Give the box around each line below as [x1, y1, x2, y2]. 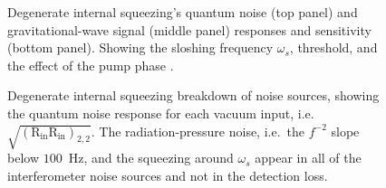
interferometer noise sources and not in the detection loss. [7, 165, 328, 184]
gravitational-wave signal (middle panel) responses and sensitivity [7, 20, 372, 39]
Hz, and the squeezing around [68, 148, 234, 167]
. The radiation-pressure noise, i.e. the [91, 121, 305, 140]
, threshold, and [289, 38, 378, 57]
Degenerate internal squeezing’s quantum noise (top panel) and [7, 3, 358, 21]
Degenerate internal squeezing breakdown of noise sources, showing [7, 86, 380, 105]
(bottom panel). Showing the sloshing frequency [7, 38, 274, 57]
